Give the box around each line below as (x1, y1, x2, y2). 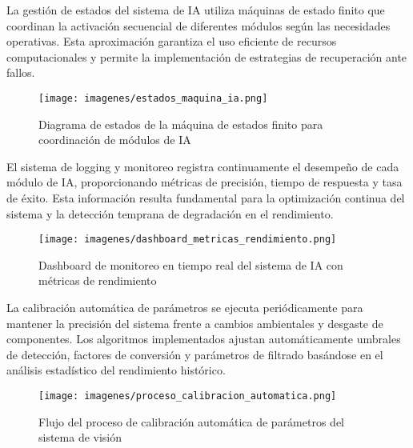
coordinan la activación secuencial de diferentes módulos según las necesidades (6, 17, 391, 34)
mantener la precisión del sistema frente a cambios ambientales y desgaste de (6, 314, 383, 331)
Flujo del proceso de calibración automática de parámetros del (38, 413, 345, 430)
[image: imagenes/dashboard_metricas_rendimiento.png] (38, 234, 337, 246)
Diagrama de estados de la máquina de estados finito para (38, 115, 323, 132)
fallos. (6, 64, 35, 81)
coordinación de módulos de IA (38, 131, 191, 148)
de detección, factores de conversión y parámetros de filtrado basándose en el (6, 346, 383, 362)
